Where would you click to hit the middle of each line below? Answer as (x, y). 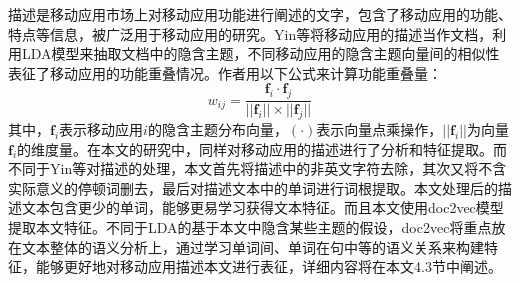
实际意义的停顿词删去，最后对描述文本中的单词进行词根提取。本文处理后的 (253, 187)
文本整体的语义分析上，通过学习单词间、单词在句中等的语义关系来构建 (252, 246)
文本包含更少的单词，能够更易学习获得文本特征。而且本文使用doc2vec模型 (262, 207)
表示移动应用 (101, 129)
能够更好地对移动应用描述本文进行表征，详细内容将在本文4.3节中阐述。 (268, 266)
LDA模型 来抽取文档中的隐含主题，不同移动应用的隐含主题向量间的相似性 (260, 53)
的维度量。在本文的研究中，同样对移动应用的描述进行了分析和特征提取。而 (262, 148)
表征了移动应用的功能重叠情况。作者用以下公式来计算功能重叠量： (225, 72)
